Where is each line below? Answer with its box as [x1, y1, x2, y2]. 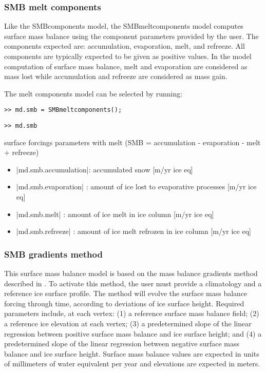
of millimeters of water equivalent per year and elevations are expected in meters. [4, 358, 260, 369]
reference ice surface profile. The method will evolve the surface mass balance [4, 288, 248, 299]
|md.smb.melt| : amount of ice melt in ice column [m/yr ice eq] [16, 208, 214, 219]
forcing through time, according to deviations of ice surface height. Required [4, 298, 244, 308]
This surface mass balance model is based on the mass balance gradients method [4, 268, 258, 279]
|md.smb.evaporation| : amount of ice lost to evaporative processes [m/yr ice [16, 181, 257, 192]
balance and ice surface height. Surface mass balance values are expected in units [4, 348, 259, 359]
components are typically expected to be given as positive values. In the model [4, 51, 252, 61]
